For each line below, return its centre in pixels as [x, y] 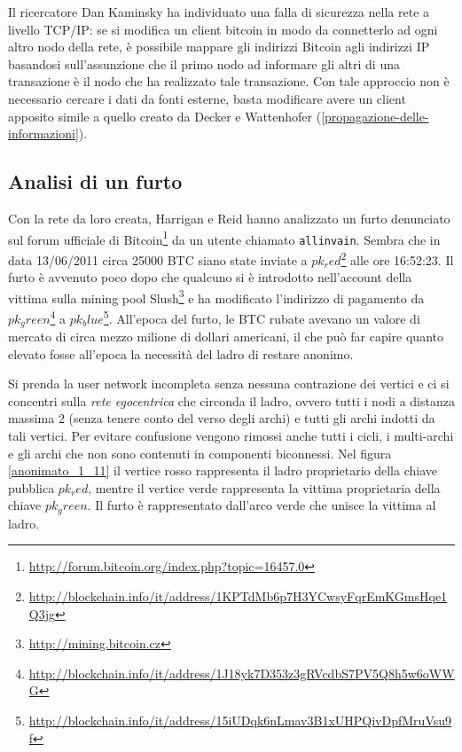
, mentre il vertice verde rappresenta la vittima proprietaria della [264, 487]
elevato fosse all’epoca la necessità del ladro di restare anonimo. [181, 353]
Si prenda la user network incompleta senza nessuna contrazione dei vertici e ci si [229, 384]
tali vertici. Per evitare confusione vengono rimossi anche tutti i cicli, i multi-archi [231, 436]
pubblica [31, 487]
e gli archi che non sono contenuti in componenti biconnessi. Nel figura [200, 453]
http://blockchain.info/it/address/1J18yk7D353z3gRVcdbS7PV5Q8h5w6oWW [242, 673]
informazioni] [43, 133]
